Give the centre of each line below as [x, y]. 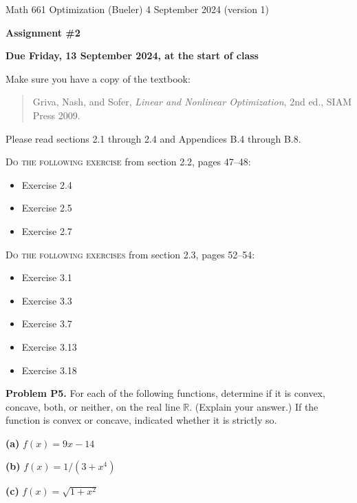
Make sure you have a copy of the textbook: [98, 78]
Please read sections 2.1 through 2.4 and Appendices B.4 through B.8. [153, 138]
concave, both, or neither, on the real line [93, 406]
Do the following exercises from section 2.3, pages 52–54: [130, 254]
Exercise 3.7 [47, 324]
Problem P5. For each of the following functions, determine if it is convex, [165, 393]
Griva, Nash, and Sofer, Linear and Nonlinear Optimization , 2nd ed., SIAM [192, 102]
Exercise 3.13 [49, 346]
